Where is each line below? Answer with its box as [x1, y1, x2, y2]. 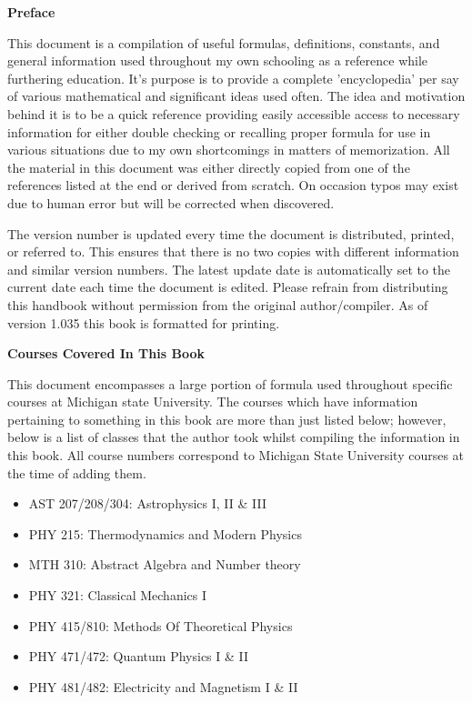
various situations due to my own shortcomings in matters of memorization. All [7, 140, 450, 159]
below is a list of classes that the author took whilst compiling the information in [7, 427, 460, 447]
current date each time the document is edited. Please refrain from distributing [7, 277, 448, 296]
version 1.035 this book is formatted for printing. [7, 313, 280, 332]
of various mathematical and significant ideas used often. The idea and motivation [7, 86, 466, 105]
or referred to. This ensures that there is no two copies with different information [7, 242, 459, 261]
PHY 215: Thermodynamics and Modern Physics [28, 524, 302, 543]
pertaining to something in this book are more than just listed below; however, [7, 409, 447, 428]
